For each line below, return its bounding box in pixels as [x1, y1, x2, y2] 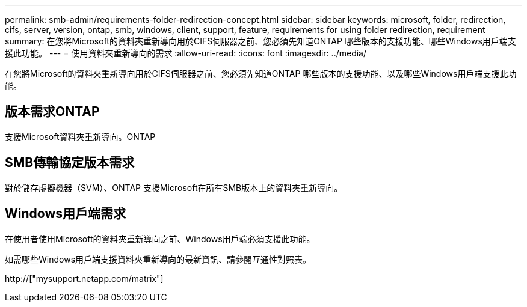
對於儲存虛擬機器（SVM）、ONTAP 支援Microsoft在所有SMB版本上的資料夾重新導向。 [5, 182, 343, 193]
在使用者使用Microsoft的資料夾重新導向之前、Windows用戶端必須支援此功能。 [5, 233, 315, 244]
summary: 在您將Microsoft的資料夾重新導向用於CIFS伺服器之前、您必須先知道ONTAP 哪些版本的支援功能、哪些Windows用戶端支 [5, 36, 516, 46]
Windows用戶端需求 [5, 206, 126, 222]
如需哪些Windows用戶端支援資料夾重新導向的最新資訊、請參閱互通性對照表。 [5, 254, 312, 264]
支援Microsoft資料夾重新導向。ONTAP [5, 131, 156, 142]
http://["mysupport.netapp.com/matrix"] [5, 273, 164, 284]
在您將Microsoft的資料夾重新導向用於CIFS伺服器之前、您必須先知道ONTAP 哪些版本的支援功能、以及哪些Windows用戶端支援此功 [5, 68, 517, 79]
